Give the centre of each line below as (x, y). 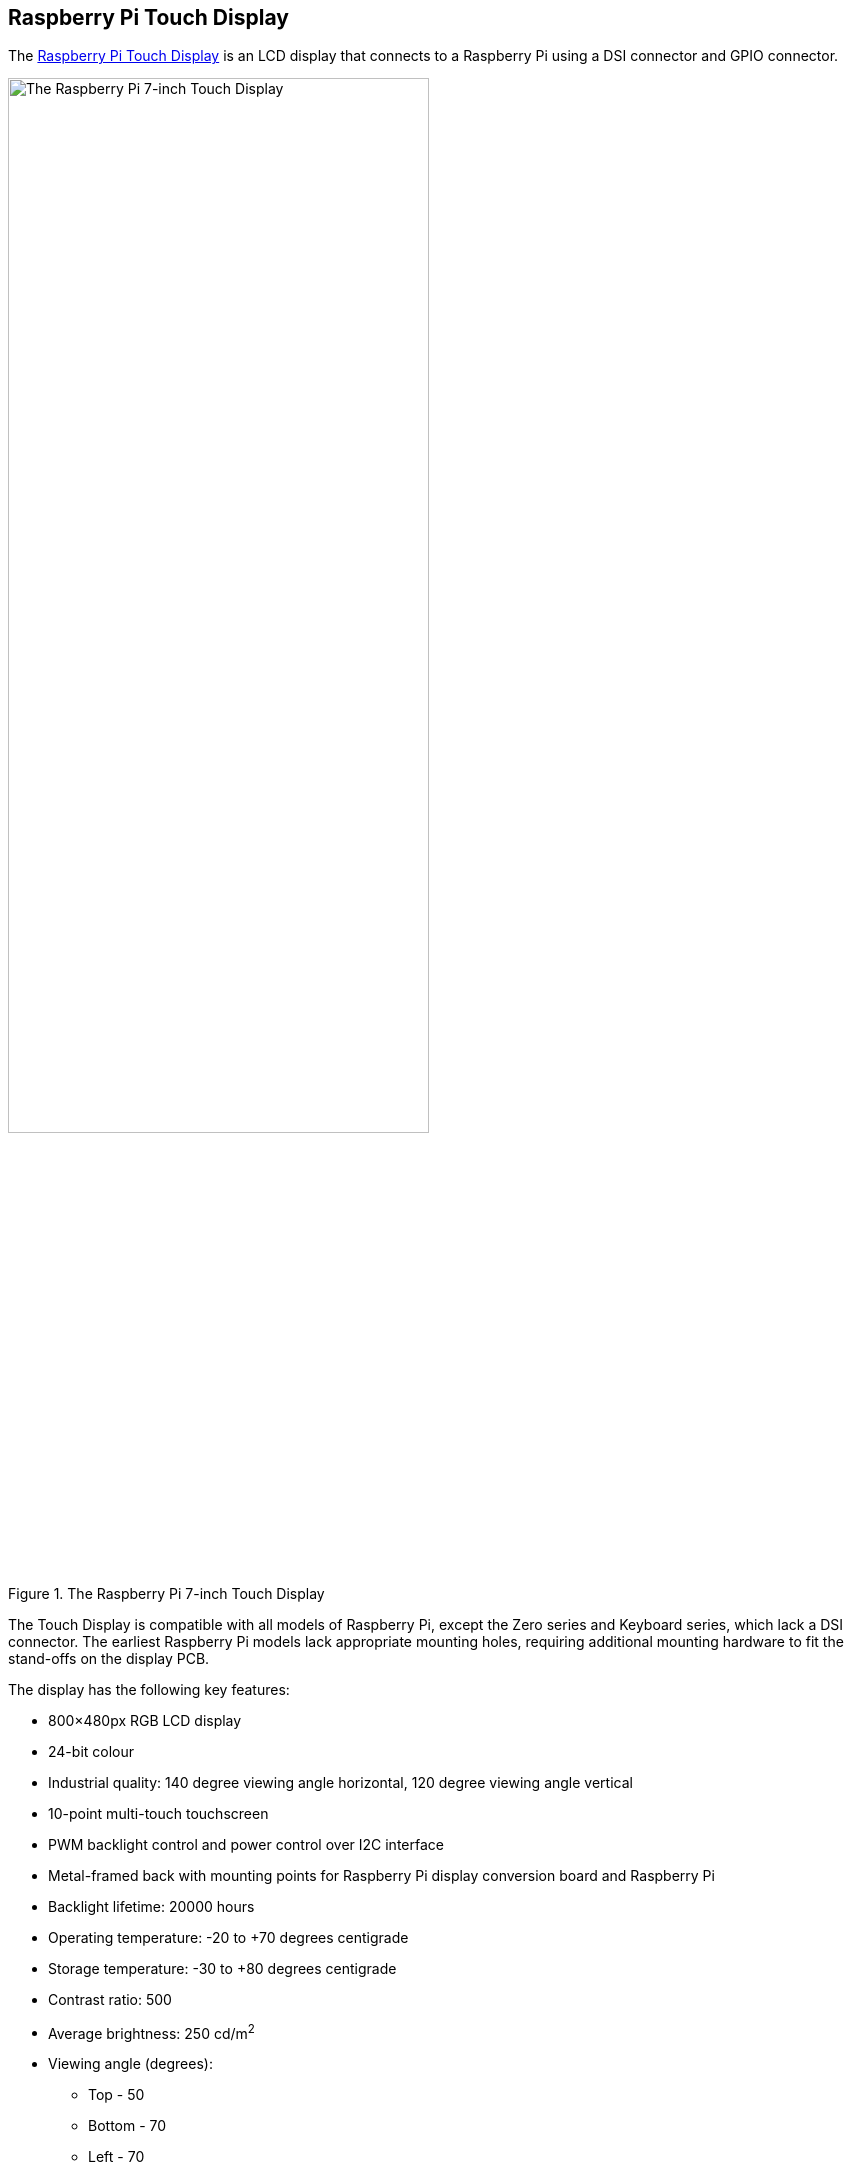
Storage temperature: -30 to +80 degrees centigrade (222, 1968)
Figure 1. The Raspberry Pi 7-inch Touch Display (166, 1593)
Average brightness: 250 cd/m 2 (151, 2031)
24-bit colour (91, 1751)
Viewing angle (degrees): (130, 2064)
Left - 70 (116, 2157)
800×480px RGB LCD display (145, 1720)
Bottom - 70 (127, 2126)
